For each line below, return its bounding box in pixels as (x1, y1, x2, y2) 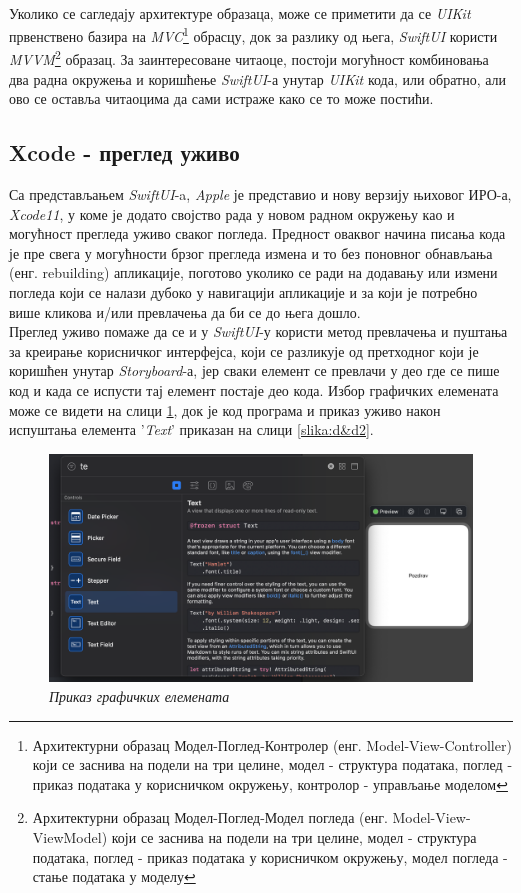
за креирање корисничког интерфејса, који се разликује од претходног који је (9, 340, 479, 361)
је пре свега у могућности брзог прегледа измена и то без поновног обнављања (9, 242, 493, 263)
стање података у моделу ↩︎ (32, 866, 196, 887)
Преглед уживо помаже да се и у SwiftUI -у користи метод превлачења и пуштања (9, 321, 508, 342)
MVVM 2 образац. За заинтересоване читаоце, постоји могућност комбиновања (9, 46, 489, 70)
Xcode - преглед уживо (9, 137, 240, 168)
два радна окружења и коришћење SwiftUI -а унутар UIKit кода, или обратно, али (9, 68, 507, 89)
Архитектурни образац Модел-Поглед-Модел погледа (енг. (32, 807, 388, 828)
